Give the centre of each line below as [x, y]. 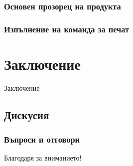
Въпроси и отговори [42, 139]
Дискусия [27, 114]
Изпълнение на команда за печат [67, 29]
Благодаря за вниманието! [43, 158]
